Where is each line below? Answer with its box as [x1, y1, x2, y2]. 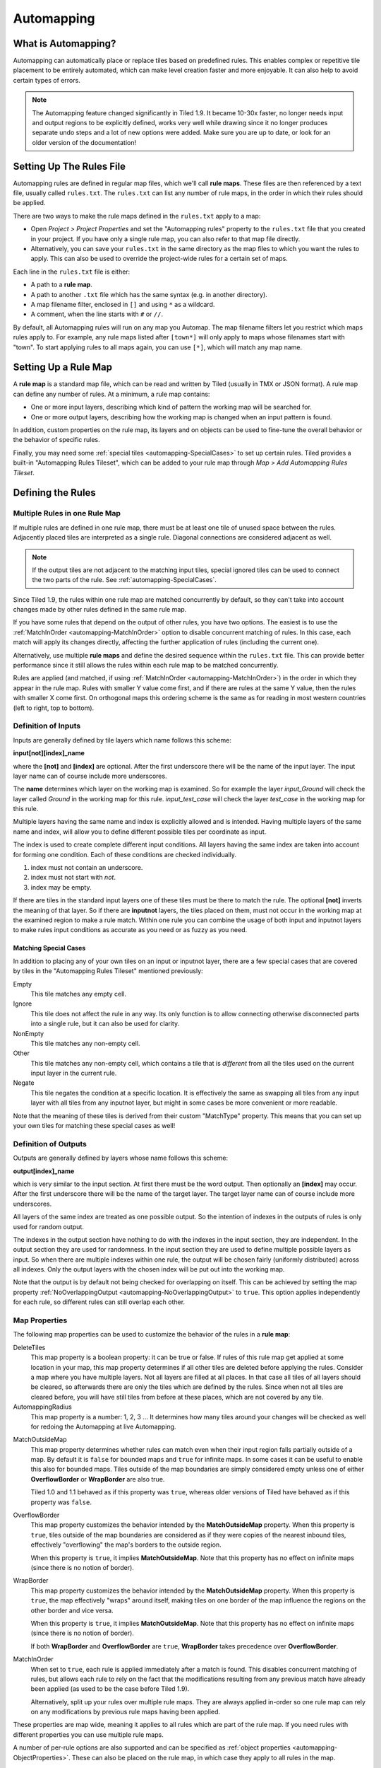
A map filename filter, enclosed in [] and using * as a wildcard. [30, 301, 215, 308]
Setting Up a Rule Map [13, 361, 113, 373]
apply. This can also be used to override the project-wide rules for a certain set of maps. [30, 255, 289, 263]
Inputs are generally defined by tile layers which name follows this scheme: [13, 735, 232, 744]
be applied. [13, 199, 46, 207]
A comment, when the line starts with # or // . [30, 310, 164, 318]
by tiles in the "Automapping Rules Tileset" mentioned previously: [13, 967, 204, 975]
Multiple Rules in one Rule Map [13, 508, 121, 518]
